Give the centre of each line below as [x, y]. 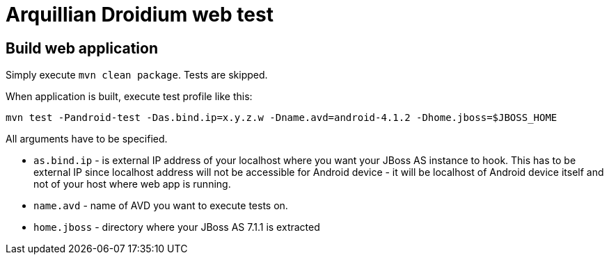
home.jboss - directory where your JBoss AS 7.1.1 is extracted [177, 227]
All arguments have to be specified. [87, 139]
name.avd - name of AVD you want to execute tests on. [161, 206]
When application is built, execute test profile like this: [129, 97]
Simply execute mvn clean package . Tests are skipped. [137, 75]
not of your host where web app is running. [132, 184]
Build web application [82, 48]
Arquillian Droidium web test [140, 15]
